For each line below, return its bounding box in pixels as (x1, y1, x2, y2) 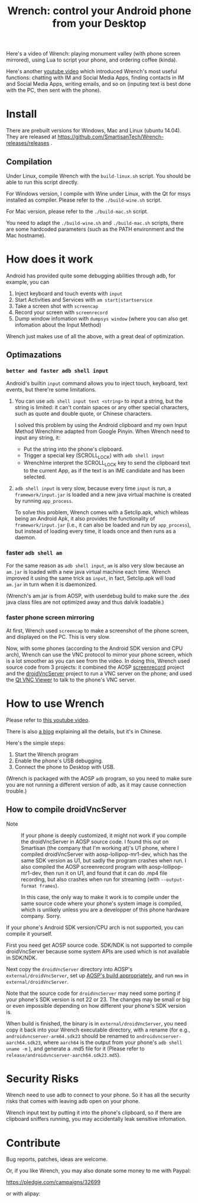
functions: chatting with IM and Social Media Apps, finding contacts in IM (6, 74, 184, 81)
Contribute (6, 1136, 61, 1150)
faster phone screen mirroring (6, 613, 95, 622)
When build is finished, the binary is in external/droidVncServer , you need (6, 1020, 187, 1027)
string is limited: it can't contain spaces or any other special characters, (14, 403, 189, 410)
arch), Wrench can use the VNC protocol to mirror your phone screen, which (6, 651, 193, 658)
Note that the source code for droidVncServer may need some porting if (6, 989, 181, 997)
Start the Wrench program (14, 751, 79, 758)
